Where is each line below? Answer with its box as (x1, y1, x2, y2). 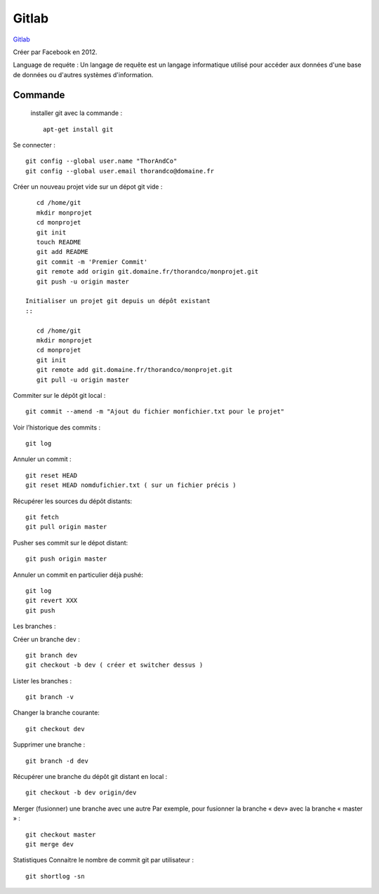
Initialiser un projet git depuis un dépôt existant (25, 297, 211, 305)
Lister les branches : (13, 676, 72, 685)
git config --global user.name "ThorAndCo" (25, 157, 178, 165)
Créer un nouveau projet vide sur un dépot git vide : (13, 182, 163, 191)
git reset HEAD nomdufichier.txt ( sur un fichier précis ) (25, 481, 237, 489)
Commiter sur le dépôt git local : (13, 391, 106, 399)
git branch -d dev (25, 756, 89, 765)
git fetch (25, 513, 59, 521)
